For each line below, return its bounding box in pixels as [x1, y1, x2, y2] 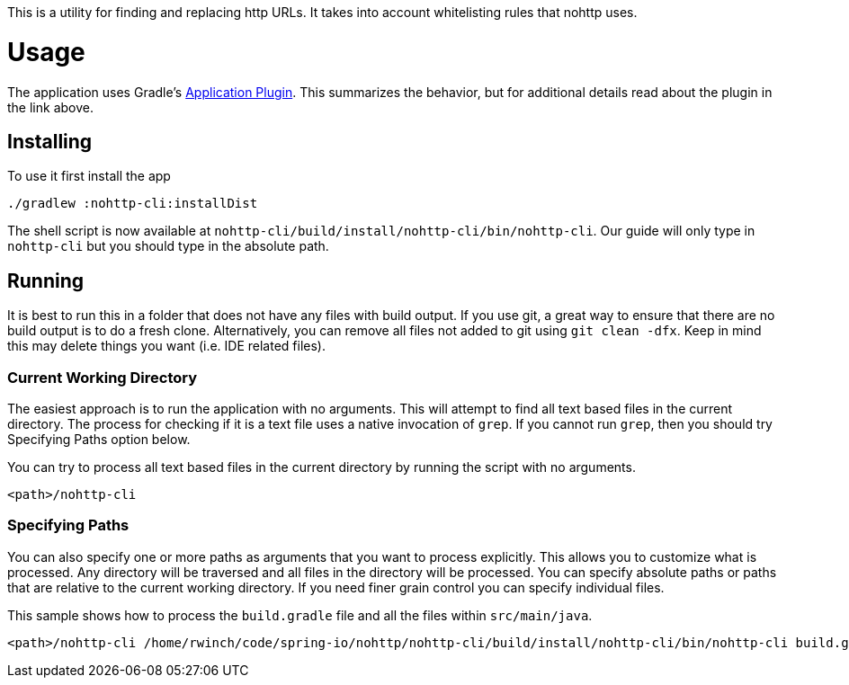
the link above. [7, 99, 94, 115]
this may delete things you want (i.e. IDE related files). [7, 338, 326, 354]
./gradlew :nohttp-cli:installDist [7, 196, 258, 211]
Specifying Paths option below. [7, 431, 191, 447]
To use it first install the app [7, 168, 171, 184]
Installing [7, 129, 93, 153]
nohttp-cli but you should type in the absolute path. [7, 238, 329, 254]
